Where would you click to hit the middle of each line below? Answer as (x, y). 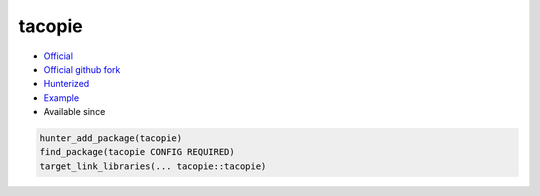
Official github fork (82, 69)
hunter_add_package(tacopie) (111, 138)
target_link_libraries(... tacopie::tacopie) (153, 166)
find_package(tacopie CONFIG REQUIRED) (137, 152)
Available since (74, 112)
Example (61, 97)
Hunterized (66, 84)
